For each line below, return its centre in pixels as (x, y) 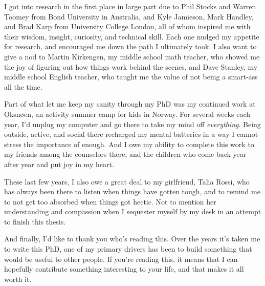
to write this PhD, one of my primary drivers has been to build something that (128, 249)
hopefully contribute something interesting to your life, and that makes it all (124, 269)
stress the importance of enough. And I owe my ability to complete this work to (129, 144)
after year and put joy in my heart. (59, 164)
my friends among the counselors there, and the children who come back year (125, 154)
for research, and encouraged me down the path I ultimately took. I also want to (130, 46)
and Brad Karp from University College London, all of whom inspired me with (127, 26)
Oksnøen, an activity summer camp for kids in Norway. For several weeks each (127, 114)
